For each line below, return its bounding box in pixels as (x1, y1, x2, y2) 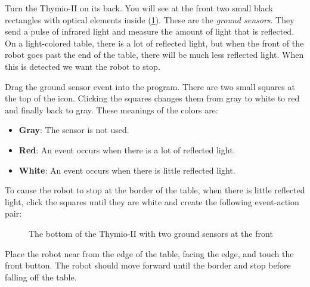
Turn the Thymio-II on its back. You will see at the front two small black (5, 2, 273, 14)
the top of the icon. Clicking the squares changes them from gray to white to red (5, 92, 300, 104)
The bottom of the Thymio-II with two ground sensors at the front (29, 227, 273, 239)
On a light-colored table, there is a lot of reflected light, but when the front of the (5, 36, 304, 49)
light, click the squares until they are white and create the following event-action (5, 195, 299, 208)
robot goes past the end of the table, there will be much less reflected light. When (5, 48, 304, 61)
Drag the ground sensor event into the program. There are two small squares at (5, 80, 295, 92)
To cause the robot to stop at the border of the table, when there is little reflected (5, 184, 305, 196)
